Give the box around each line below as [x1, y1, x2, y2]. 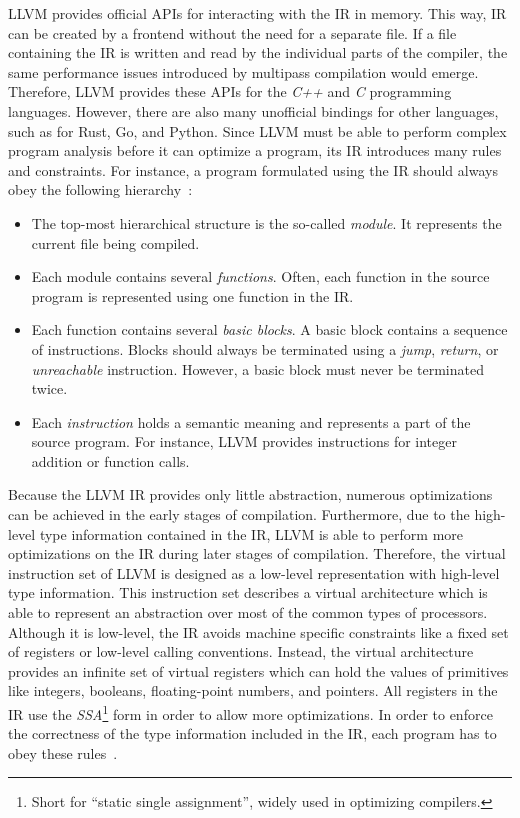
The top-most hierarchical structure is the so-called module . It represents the [31, 212, 502, 233]
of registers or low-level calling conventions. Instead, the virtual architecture [8, 641, 474, 662]
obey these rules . [8, 742, 118, 763]
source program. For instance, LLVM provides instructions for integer [31, 431, 457, 452]
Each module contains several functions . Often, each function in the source [31, 266, 490, 287]
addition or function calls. [31, 450, 190, 471]
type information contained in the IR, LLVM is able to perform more [39, 523, 464, 544]
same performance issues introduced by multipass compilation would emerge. [8, 61, 479, 82]
